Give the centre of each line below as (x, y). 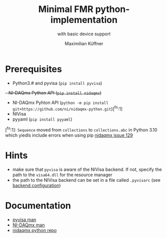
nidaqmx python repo (34, 230)
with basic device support (84, 34)
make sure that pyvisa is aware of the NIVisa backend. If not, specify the (87, 169)
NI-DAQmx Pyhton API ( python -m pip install (60, 102)
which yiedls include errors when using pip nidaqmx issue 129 (69, 135)
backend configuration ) (36, 185)
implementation (84, 20)
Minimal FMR (66, 9)
